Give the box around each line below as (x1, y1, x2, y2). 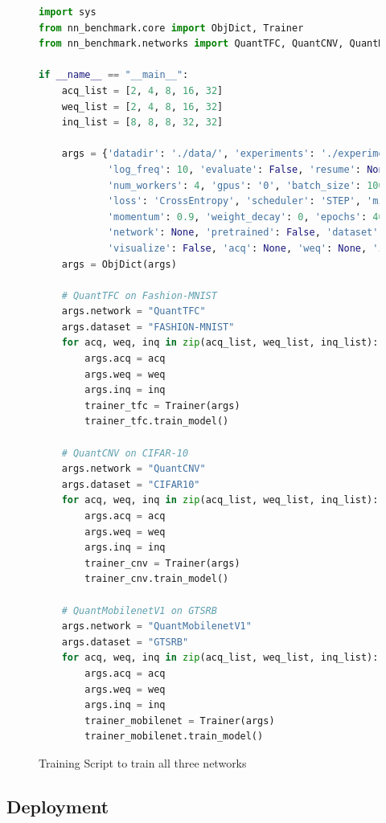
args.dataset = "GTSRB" (61, 636, 189, 648)
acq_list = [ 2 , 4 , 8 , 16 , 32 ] (61, 84, 224, 96)
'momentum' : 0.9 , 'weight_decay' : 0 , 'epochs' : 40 (107, 211, 384, 223)
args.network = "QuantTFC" (61, 305, 206, 317)
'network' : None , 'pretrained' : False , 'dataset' (107, 227, 379, 239)
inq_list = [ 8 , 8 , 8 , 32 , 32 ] (61, 117, 224, 129)
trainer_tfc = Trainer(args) (84, 399, 240, 411)
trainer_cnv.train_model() (84, 573, 229, 585)
